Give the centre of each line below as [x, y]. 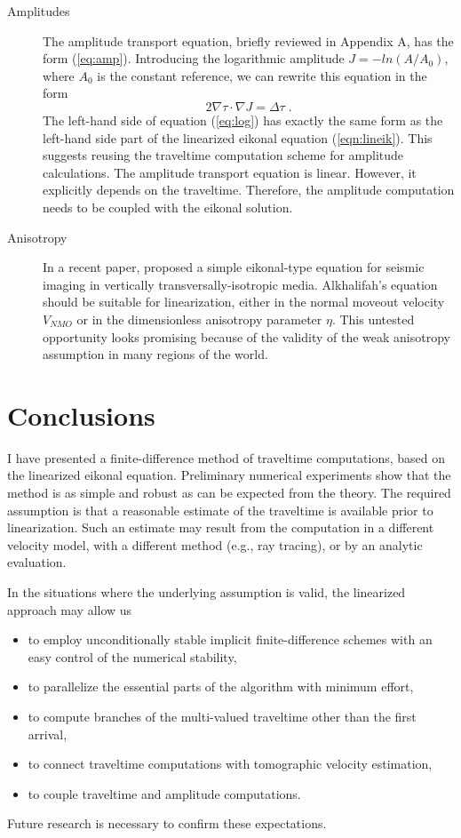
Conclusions [81, 415]
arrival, [48, 734]
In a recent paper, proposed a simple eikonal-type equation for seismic [234, 267]
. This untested [373, 319]
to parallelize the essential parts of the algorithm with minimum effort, [221, 686]
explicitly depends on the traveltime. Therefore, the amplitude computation [249, 190]
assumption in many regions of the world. [155, 354]
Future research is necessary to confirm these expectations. [167, 823]
